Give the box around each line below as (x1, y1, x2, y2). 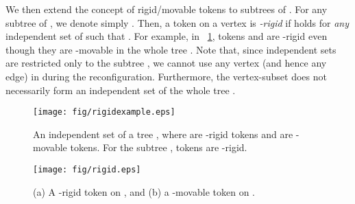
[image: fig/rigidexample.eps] (33, 107, 175, 117)
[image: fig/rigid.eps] (33, 165, 141, 174)
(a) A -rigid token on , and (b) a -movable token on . (33, 184, 255, 199)
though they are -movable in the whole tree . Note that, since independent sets (5, 42, 336, 56)
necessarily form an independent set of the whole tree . (5, 82, 236, 97)
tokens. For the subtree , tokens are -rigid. (70, 140, 247, 155)
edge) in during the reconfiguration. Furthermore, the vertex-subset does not (5, 69, 327, 83)
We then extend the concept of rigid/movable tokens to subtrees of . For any (5, 2, 328, 16)
